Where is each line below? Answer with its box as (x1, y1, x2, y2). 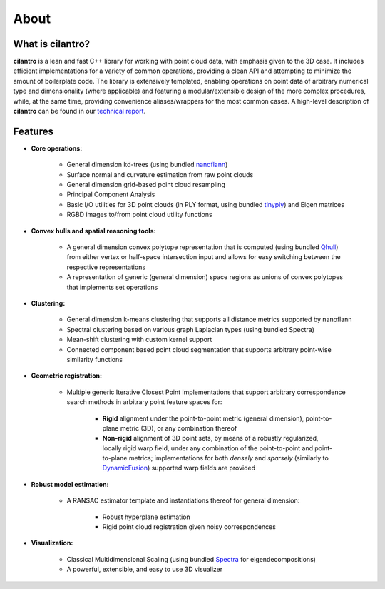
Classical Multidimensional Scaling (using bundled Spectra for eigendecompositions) (66, 555, 317, 563)
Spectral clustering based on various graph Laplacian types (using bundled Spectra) (66, 325, 315, 333)
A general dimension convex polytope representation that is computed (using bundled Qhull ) (66, 243, 339, 251)
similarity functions (66, 355, 123, 363)
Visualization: (31, 539, 73, 548)
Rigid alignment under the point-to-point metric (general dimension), (102, 414, 304, 423)
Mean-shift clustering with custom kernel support (66, 336, 212, 344)
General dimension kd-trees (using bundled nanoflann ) (66, 161, 228, 169)
